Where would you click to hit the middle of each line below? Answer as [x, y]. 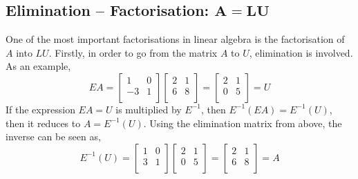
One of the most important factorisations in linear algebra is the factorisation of [175, 39]
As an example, [38, 66]
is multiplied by [149, 109]
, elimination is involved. [301, 52]
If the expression [40, 109]
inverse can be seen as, [53, 136]
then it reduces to [43, 123]
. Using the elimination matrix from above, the [243, 123]
